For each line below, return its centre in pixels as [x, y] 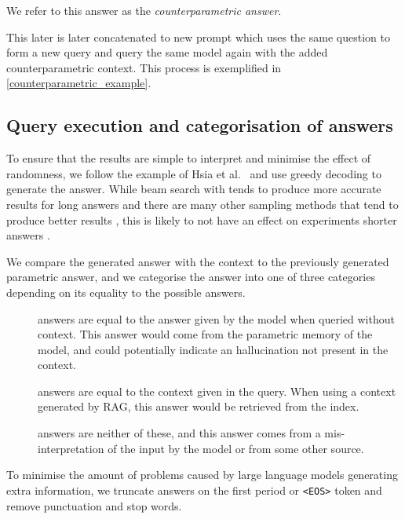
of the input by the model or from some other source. [236, 448]
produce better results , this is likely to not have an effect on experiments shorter [202, 219]
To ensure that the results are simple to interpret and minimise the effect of [189, 158]
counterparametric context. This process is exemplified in [144, 67]
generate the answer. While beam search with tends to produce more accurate [194, 189]
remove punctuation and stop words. [94, 505]
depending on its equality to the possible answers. [126, 292]
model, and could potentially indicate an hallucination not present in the [213, 349]
